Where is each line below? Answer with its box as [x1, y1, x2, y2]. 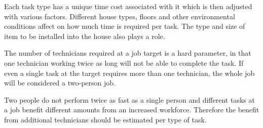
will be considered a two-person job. [4, 77, 116, 88]
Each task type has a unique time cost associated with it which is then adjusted [4, 1, 252, 11]
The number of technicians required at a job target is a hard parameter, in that [4, 48, 251, 58]
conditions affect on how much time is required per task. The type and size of [4, 21, 245, 31]
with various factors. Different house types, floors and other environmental [4, 11, 235, 21]
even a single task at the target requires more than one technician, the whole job [4, 67, 255, 78]
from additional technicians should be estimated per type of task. [4, 114, 207, 124]
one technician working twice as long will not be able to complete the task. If [4, 57, 244, 68]
